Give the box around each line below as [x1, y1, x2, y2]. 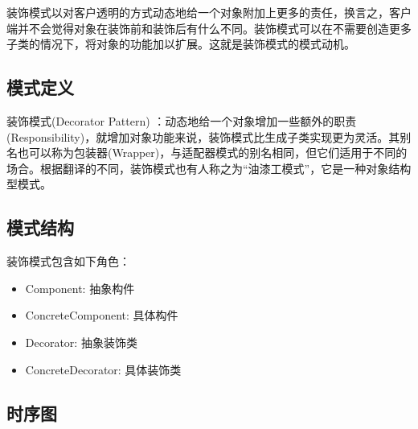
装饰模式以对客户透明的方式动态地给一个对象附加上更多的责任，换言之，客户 [6, 4, 412, 20]
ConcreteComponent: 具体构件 [25, 307, 178, 324]
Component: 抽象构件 [25, 279, 135, 296]
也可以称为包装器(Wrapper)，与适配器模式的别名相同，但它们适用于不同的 [17, 144, 408, 161]
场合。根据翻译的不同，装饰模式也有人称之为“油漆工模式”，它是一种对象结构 [6, 159, 412, 176]
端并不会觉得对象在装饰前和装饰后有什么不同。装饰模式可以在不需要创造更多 [6, 19, 412, 36]
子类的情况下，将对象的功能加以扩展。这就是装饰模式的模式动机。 [6, 35, 355, 52]
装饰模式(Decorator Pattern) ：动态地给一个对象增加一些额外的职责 [6, 112, 357, 129]
